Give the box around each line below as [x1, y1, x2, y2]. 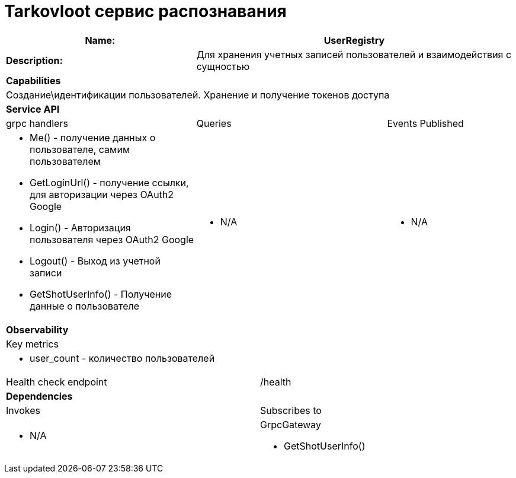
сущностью [196, 60, 250, 72]
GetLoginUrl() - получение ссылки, [30, 176, 189, 189]
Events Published [387, 117, 464, 129]
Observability [6, 323, 69, 336]
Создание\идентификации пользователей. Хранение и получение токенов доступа [6, 88, 390, 101]
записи [30, 266, 62, 279]
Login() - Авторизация [30, 221, 131, 234]
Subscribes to [260, 404, 322, 416]
